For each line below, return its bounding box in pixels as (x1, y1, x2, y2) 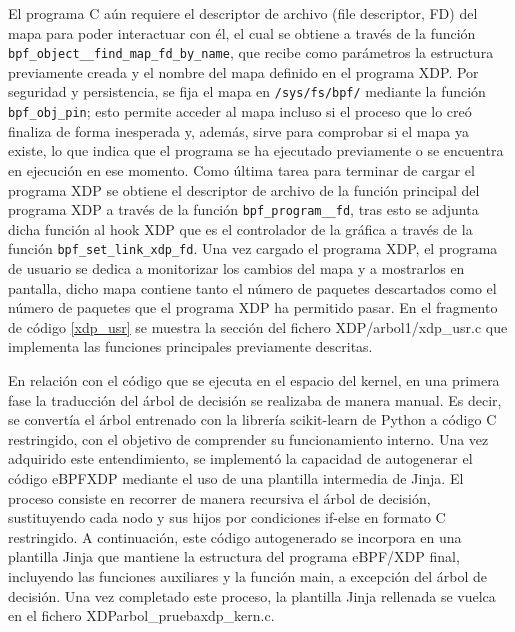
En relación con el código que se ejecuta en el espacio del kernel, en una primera (8, 370, 500, 390)
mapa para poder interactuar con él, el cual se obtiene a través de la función (8, 22, 476, 43)
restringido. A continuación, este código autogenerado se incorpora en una (8, 526, 462, 547)
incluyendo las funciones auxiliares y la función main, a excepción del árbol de (8, 565, 488, 586)
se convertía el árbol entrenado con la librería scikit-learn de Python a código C (8, 409, 497, 430)
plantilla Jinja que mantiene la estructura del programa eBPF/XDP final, (8, 546, 460, 567)
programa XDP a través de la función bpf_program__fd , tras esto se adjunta (8, 199, 479, 220)
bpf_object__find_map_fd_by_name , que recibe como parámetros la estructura (8, 42, 494, 63)
